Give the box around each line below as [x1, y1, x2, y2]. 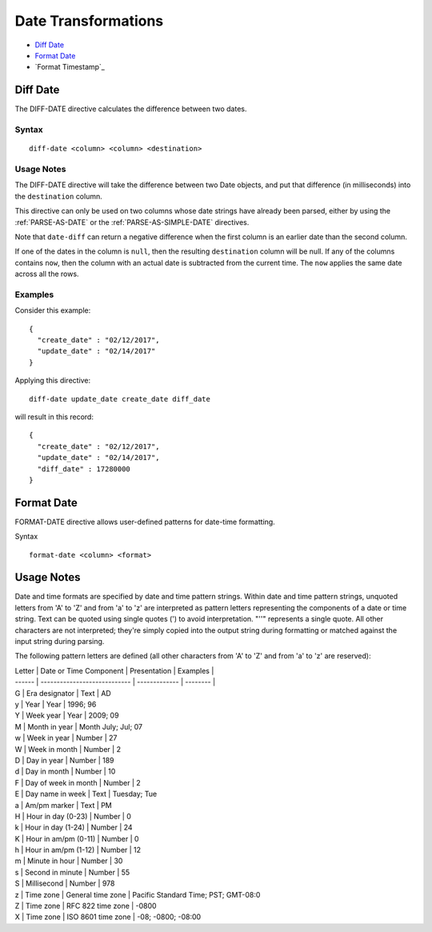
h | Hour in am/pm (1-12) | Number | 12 [14, 845, 142, 855]
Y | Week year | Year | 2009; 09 [14, 710, 119, 720]
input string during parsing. [14, 637, 105, 646]
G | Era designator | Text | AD [14, 688, 111, 698]
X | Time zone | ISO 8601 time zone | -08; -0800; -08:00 [14, 912, 202, 922]
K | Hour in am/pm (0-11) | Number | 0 [14, 834, 139, 843]
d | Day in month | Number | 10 [14, 766, 116, 776]
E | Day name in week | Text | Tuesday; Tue [14, 789, 158, 799]
